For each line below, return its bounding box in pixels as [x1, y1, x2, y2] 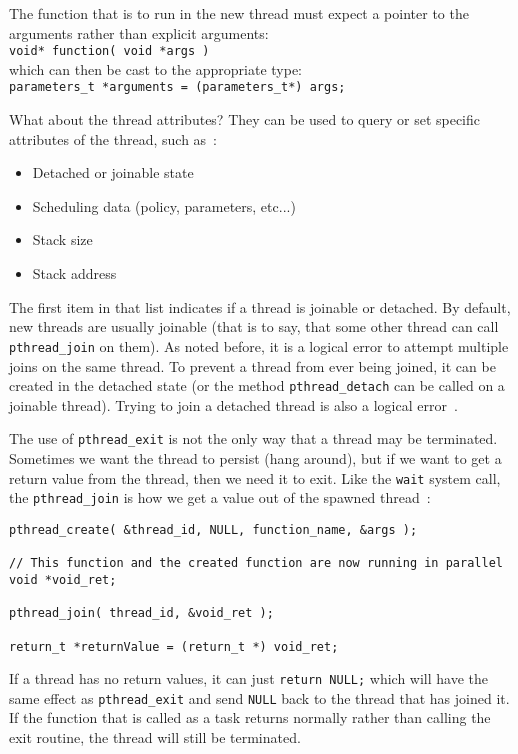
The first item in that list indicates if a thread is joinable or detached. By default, [9, 296, 511, 317]
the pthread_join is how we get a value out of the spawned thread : [9, 487, 431, 508]
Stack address [32, 263, 117, 284]
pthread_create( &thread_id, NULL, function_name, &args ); [9, 522, 418, 537]
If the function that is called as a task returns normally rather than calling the [9, 707, 491, 728]
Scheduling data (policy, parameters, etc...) [32, 195, 296, 216]
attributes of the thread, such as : [9, 128, 217, 149]
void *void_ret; [9, 572, 117, 587]
